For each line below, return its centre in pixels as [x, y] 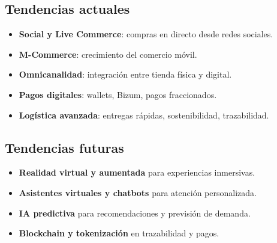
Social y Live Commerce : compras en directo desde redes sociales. [146, 34]
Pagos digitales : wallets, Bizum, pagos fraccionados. [118, 94]
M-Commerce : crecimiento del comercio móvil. [108, 54]
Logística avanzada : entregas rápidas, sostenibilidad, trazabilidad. [144, 115]
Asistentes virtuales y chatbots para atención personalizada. [138, 192]
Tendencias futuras [64, 147]
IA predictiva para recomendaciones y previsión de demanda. [135, 213]
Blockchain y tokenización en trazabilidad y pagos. [119, 233]
